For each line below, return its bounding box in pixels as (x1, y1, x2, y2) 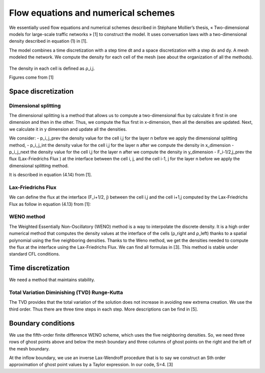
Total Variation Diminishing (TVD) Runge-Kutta (9, 289, 123, 296)
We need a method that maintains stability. (9, 277, 95, 283)
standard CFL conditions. (9, 251, 60, 257)
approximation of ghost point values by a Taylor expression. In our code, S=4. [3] (9, 362, 173, 368)
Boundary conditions (9, 319, 75, 327)
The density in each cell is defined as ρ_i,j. (9, 65, 95, 71)
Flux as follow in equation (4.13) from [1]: (9, 201, 91, 207)
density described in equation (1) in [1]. (9, 38, 88, 44)
